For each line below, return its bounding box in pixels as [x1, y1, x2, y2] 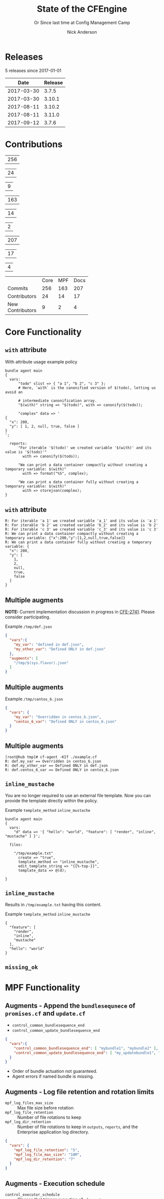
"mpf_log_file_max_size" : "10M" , [14, 1152, 82, 1157]
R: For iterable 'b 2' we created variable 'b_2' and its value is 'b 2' [5, 523, 159, 528]
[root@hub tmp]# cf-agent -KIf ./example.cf [5, 755, 97, 759]
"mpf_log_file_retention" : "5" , [14, 1148, 80, 1153]
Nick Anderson [67, 29, 97, 35]
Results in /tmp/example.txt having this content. [5, 901, 102, 908]
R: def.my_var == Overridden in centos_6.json [5, 759, 102, 764]
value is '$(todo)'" [5, 449, 47, 454]
